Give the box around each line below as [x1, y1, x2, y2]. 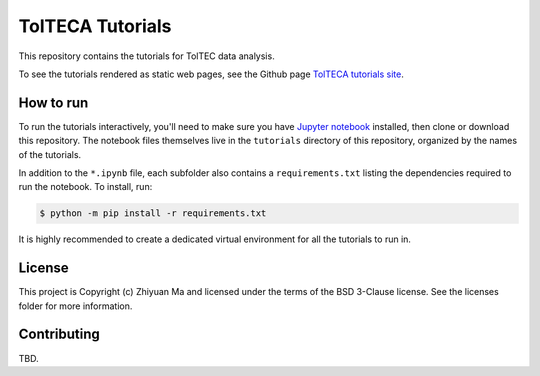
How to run [18, 94, 89, 111]
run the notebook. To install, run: [18, 181, 153, 193]
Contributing [18, 326, 100, 343]
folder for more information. [18, 300, 133, 312]
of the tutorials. [18, 148, 82, 160]
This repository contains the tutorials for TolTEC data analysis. [18, 50, 275, 62]
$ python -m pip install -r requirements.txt [39, 208, 267, 219]
